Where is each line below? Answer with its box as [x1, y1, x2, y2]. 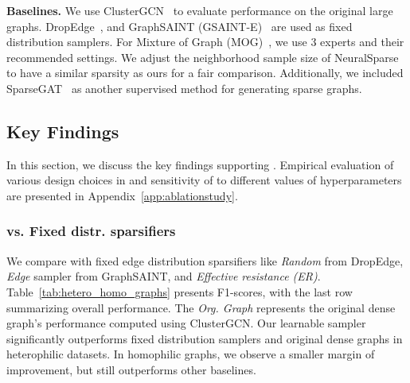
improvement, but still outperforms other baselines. [6, 361, 256, 377]
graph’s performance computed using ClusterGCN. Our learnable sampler [6, 315, 366, 331]
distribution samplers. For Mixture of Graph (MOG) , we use [6, 33, 307, 50]
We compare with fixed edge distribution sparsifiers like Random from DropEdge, [6, 252, 404, 269]
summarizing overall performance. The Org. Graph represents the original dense [6, 299, 396, 315]
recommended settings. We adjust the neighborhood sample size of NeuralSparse [6, 48, 399, 65]
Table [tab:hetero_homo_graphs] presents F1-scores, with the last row [6, 283, 353, 300]
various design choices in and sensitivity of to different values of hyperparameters [6, 172, 402, 188]
